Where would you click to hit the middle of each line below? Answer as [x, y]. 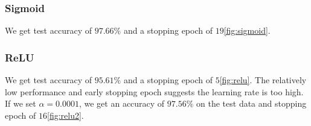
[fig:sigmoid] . [247, 30]
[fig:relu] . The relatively [263, 80]
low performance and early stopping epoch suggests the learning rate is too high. [154, 91]
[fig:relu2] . [66, 115]
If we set [21, 103]
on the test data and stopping [252, 103]
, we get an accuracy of [122, 103]
